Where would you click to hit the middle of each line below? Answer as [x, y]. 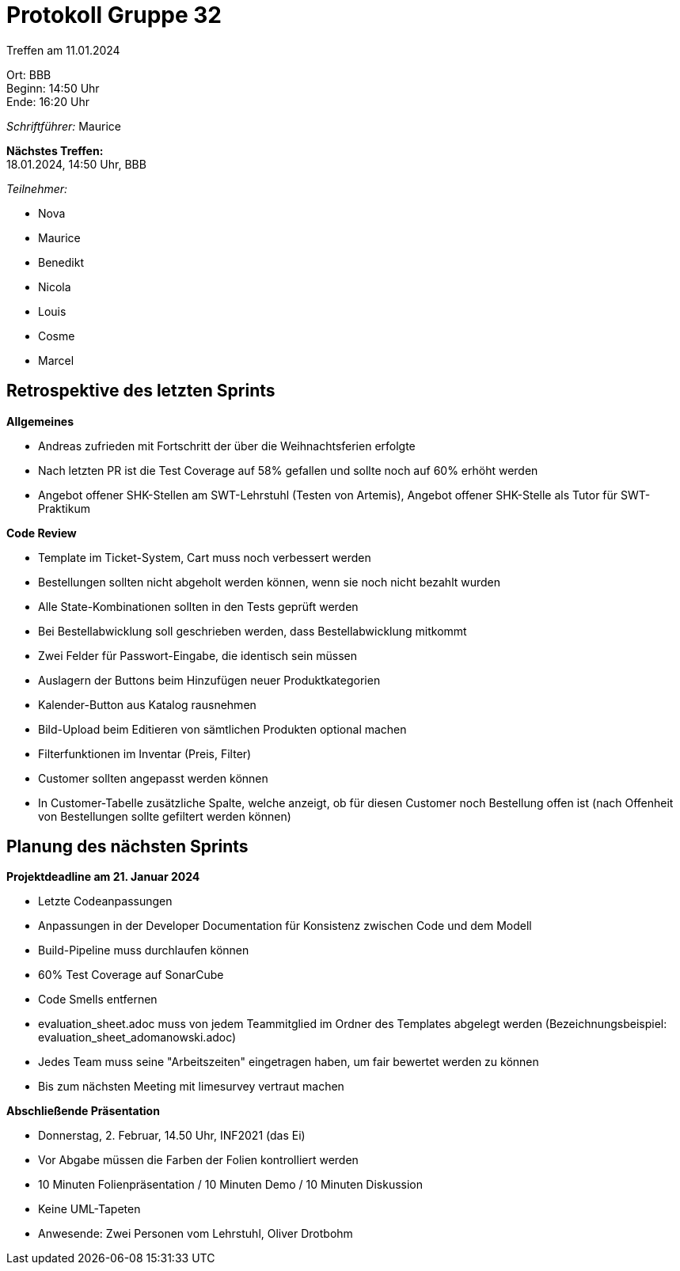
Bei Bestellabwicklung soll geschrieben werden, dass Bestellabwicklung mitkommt [253, 631]
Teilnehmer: [37, 188]
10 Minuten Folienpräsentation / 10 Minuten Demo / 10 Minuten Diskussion [231, 1185]
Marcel [56, 360]
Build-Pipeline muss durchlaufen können [144, 950]
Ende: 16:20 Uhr [48, 101]
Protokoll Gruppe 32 [114, 15]
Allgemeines [40, 421]
